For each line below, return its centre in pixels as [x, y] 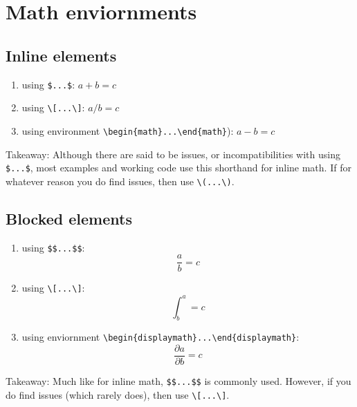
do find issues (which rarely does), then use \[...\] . [118, 394]
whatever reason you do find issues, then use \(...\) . [120, 181]
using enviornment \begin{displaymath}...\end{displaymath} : [161, 337]
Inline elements [61, 55]
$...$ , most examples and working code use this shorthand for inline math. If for [178, 168]
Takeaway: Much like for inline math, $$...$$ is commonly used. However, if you [178, 381]
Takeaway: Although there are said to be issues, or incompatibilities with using [173, 154]
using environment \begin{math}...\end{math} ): [128, 130]
